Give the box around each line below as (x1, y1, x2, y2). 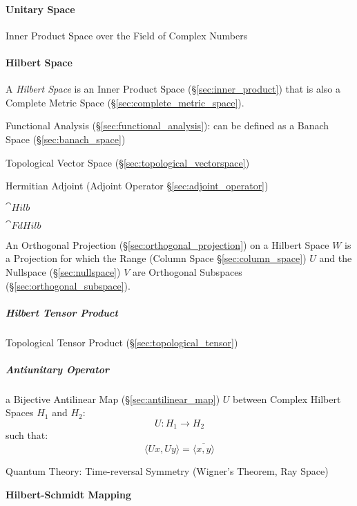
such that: (6, 428, 48, 442)
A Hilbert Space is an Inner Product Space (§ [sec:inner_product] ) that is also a (6, 82, 340, 96)
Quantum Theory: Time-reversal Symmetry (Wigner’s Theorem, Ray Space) (6, 464, 329, 478)
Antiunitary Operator (6, 362, 109, 376)
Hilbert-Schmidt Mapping (6, 487, 132, 501)
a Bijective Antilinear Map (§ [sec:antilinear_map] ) (6, 391, 220, 406)
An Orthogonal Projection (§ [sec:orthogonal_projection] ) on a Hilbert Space (6, 237, 329, 252)
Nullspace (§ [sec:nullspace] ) (6, 264, 121, 279)
